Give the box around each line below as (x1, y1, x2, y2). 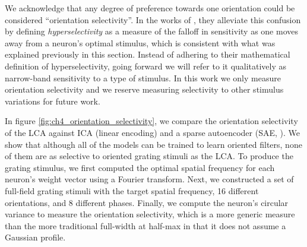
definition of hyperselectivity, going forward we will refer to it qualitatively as (5, 59, 287, 72)
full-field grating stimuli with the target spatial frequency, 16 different (5, 184, 259, 197)
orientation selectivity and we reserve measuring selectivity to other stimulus (5, 83, 284, 96)
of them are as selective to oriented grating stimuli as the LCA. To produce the (5, 150, 293, 162)
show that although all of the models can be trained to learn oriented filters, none (5, 138, 302, 150)
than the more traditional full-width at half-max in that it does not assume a (5, 219, 286, 232)
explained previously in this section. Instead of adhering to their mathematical (5, 48, 290, 61)
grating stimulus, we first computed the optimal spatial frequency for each (5, 161, 275, 173)
